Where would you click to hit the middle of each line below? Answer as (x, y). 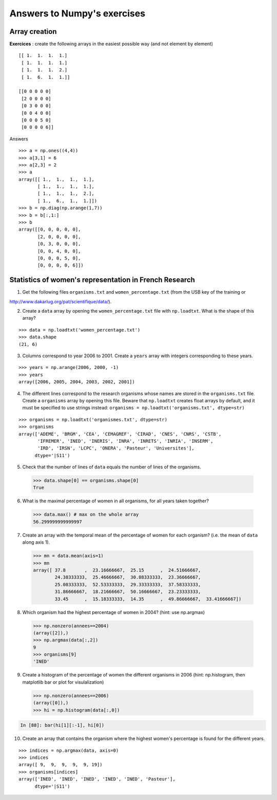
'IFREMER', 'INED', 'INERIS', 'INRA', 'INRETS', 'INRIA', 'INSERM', (125, 441)
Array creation (33, 32)
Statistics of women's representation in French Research (102, 280)
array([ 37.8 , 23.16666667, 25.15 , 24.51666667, (117, 570)
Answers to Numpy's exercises (77, 13)
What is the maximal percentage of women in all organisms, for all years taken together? (116, 501)
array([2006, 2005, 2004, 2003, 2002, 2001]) (77, 382)
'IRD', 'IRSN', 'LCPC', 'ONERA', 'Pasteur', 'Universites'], (116, 448)
